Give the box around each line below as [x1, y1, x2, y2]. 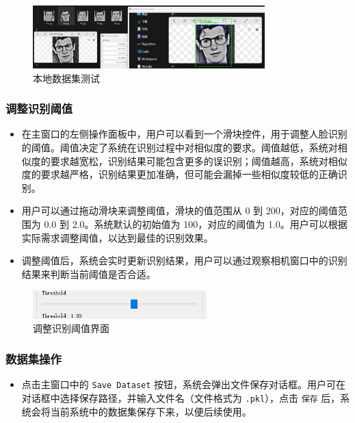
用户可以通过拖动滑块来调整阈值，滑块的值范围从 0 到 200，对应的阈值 [21, 203, 338, 218]
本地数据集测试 [33, 70, 100, 85]
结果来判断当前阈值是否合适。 [21, 266, 156, 281]
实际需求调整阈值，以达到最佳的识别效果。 [21, 230, 213, 244]
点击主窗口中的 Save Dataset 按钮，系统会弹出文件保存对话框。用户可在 [21, 377, 346, 392]
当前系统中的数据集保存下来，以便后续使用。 [50, 404, 252, 418]
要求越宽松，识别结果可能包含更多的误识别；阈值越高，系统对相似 [50, 153, 347, 168]
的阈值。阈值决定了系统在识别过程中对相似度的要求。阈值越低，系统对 [21, 140, 338, 155]
